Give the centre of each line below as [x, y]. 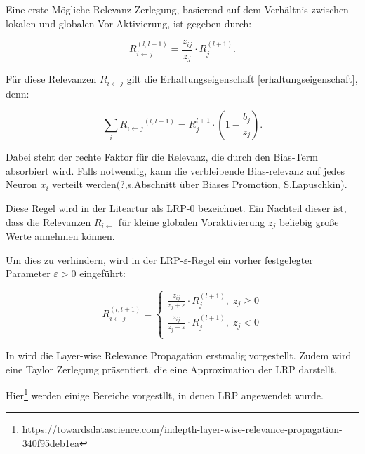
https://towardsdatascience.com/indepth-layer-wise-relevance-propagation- [182, 429]
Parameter [28, 273]
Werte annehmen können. [60, 236]
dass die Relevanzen [48, 221]
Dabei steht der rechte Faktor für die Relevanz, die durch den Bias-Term [162, 157]
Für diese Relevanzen [51, 79]
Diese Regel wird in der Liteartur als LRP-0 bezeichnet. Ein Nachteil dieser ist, [176, 207]
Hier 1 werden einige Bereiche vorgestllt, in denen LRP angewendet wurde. [165, 394]
